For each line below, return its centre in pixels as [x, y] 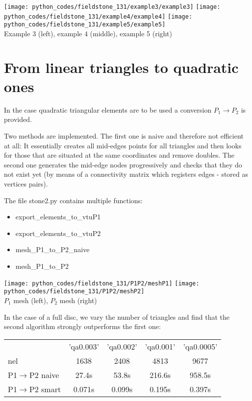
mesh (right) [78, 300]
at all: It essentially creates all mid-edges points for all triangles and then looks [123, 145]
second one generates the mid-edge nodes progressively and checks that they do [123, 164]
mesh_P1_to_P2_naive [52, 249]
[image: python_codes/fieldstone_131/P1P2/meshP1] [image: [102, 283]
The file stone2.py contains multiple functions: [73, 200]
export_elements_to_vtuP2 [58, 233]
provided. [18, 119]
